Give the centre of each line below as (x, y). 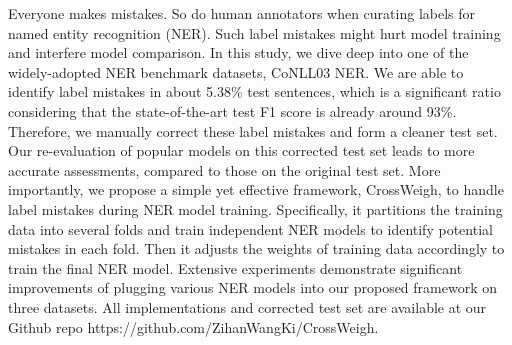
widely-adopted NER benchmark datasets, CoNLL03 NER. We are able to (236, 71)
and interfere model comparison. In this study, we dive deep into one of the (238, 52)
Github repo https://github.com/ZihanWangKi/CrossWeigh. (193, 326)
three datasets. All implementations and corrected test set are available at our (247, 306)
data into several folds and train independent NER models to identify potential (250, 228)
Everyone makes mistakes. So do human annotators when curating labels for (242, 13)
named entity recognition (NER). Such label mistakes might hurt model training (254, 32)
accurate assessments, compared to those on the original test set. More (224, 169)
